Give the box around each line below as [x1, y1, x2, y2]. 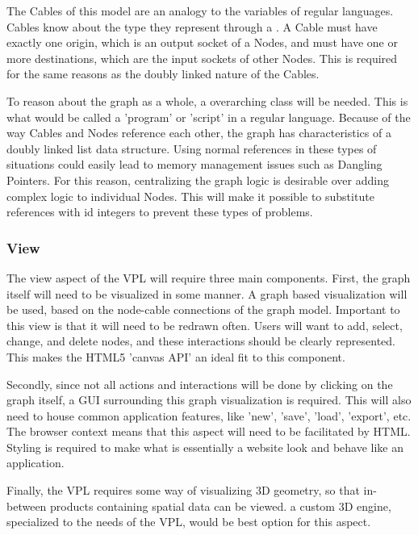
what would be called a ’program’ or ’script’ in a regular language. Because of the [6, 108, 411, 125]
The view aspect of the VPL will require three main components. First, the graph [6, 269, 411, 286]
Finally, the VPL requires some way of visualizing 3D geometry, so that [6, 482, 360, 499]
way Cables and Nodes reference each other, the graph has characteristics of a [6, 124, 391, 141]
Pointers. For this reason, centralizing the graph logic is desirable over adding [6, 171, 389, 188]
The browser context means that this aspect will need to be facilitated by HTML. [6, 423, 411, 440]
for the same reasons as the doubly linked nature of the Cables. [6, 65, 320, 82]
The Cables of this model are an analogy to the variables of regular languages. [6, 2, 394, 19]
